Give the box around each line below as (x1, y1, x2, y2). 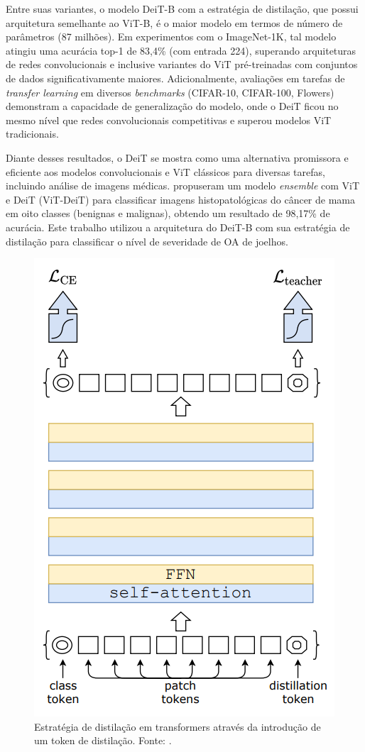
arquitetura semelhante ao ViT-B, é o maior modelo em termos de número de (6, 15, 343, 30)
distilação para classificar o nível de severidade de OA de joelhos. (6, 233, 288, 248)
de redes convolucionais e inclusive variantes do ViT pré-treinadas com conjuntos (6, 57, 358, 72)
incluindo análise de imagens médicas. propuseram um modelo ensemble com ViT (6, 178, 360, 193)
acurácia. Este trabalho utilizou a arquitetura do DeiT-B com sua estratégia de (6, 219, 350, 234)
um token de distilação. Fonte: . (34, 733, 172, 748)
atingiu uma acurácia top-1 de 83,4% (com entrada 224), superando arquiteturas (6, 43, 356, 57)
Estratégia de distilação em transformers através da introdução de (34, 719, 321, 734)
